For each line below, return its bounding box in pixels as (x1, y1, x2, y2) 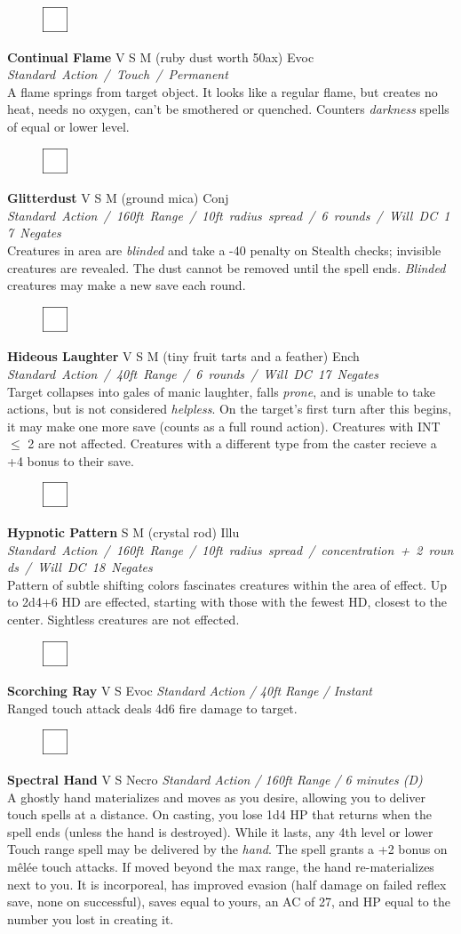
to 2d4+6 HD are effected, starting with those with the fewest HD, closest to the (7, 592, 448, 611)
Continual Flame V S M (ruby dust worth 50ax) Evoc (7, 47, 314, 66)
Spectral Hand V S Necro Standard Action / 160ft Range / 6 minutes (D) (7, 770, 423, 788)
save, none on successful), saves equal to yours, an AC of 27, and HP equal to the (7, 892, 450, 911)
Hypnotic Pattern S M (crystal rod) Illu (7, 523, 240, 542)
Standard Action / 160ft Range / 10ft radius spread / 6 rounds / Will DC (7, 205, 438, 224)
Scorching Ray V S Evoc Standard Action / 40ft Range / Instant (7, 681, 372, 700)
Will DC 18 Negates (37, 558, 153, 576)
